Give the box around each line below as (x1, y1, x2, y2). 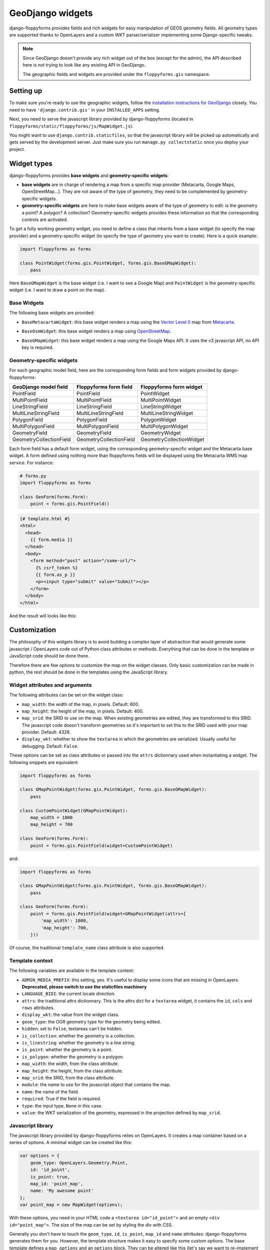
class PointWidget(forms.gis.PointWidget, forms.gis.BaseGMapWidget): (19, 260, 197, 266)
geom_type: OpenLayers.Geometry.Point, (30, 1160, 128, 1165)
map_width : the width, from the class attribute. (21, 1060, 119, 1067)
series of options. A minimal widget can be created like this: (9, 1139, 132, 1145)
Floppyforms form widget (140, 383, 202, 390)
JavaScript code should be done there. (9, 653, 89, 659)
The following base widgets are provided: (9, 310, 95, 316)
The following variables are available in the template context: (9, 967, 134, 973)
